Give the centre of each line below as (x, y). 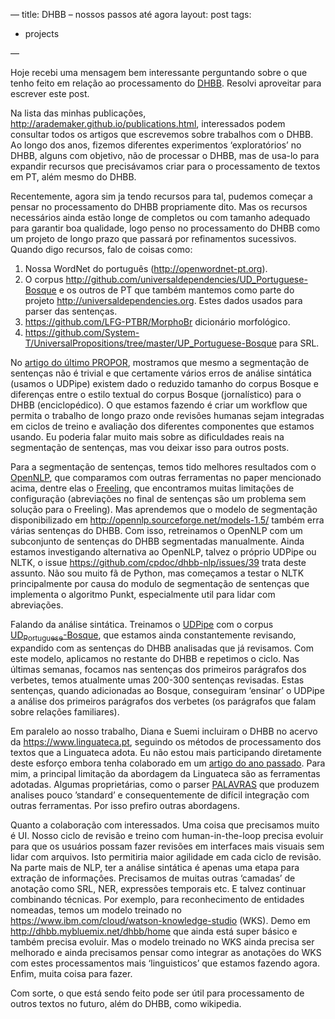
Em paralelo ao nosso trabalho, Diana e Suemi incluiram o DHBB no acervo (164, 731)
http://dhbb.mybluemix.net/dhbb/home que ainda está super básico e (154, 931)
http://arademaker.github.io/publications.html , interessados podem (148, 123)
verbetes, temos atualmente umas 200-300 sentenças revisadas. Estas (157, 680)
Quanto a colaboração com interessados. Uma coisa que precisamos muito (165, 825)
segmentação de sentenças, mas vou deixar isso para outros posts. (150, 447)
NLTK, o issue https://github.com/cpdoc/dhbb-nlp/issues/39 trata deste (158, 562)
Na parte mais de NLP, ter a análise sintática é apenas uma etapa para (155, 867)
